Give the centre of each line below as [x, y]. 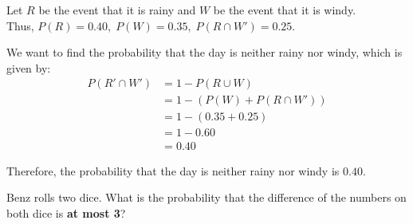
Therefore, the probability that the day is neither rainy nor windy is [173, 170]
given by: [29, 67]
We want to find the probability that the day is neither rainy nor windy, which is [205, 52]
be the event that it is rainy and [117, 10]
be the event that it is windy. [285, 10]
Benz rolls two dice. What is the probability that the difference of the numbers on [206, 197]
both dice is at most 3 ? [66, 212]
